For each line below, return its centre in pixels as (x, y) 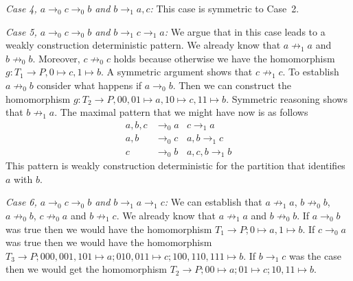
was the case (315, 255)
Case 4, (21, 8)
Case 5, (21, 31)
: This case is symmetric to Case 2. (225, 8)
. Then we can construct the (232, 85)
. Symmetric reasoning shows (287, 98)
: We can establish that (213, 202)
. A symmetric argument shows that (176, 72)
